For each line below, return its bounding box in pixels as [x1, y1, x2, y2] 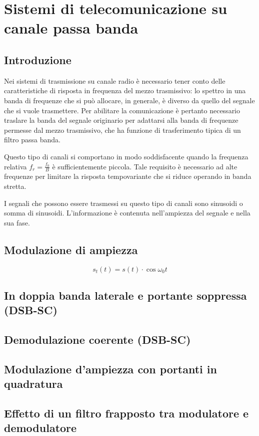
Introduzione [4, 52, 71, 67]
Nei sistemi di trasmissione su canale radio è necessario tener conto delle [4, 75, 225, 86]
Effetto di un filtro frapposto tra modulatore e [4, 405, 249, 421]
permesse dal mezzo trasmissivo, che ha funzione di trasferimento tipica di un [4, 124, 241, 135]
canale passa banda [4, 18, 138, 38]
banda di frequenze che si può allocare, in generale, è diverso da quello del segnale [4, 95, 255, 105]
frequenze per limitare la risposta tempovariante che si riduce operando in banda [4, 171, 251, 181]
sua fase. [4, 217, 30, 228]
